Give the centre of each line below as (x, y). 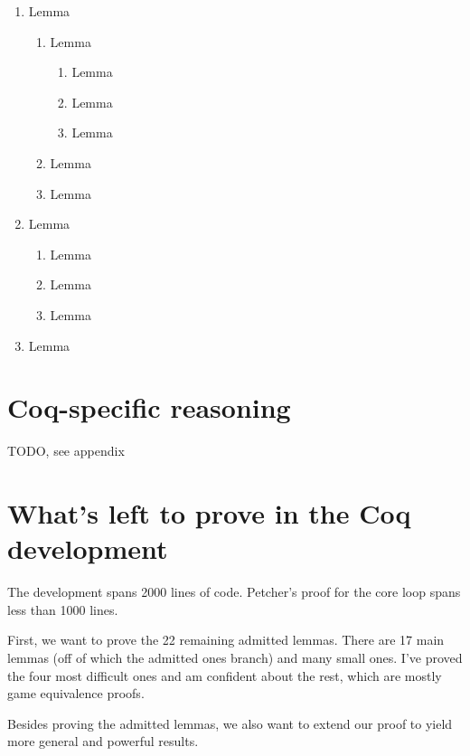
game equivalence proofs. (76, 693)
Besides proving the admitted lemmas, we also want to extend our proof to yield (230, 723)
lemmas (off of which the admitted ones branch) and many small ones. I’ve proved (235, 657)
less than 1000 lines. (63, 609)
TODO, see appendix (66, 451)
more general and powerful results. (103, 741)
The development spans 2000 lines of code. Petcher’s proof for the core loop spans (234, 592)
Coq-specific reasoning (149, 407)
